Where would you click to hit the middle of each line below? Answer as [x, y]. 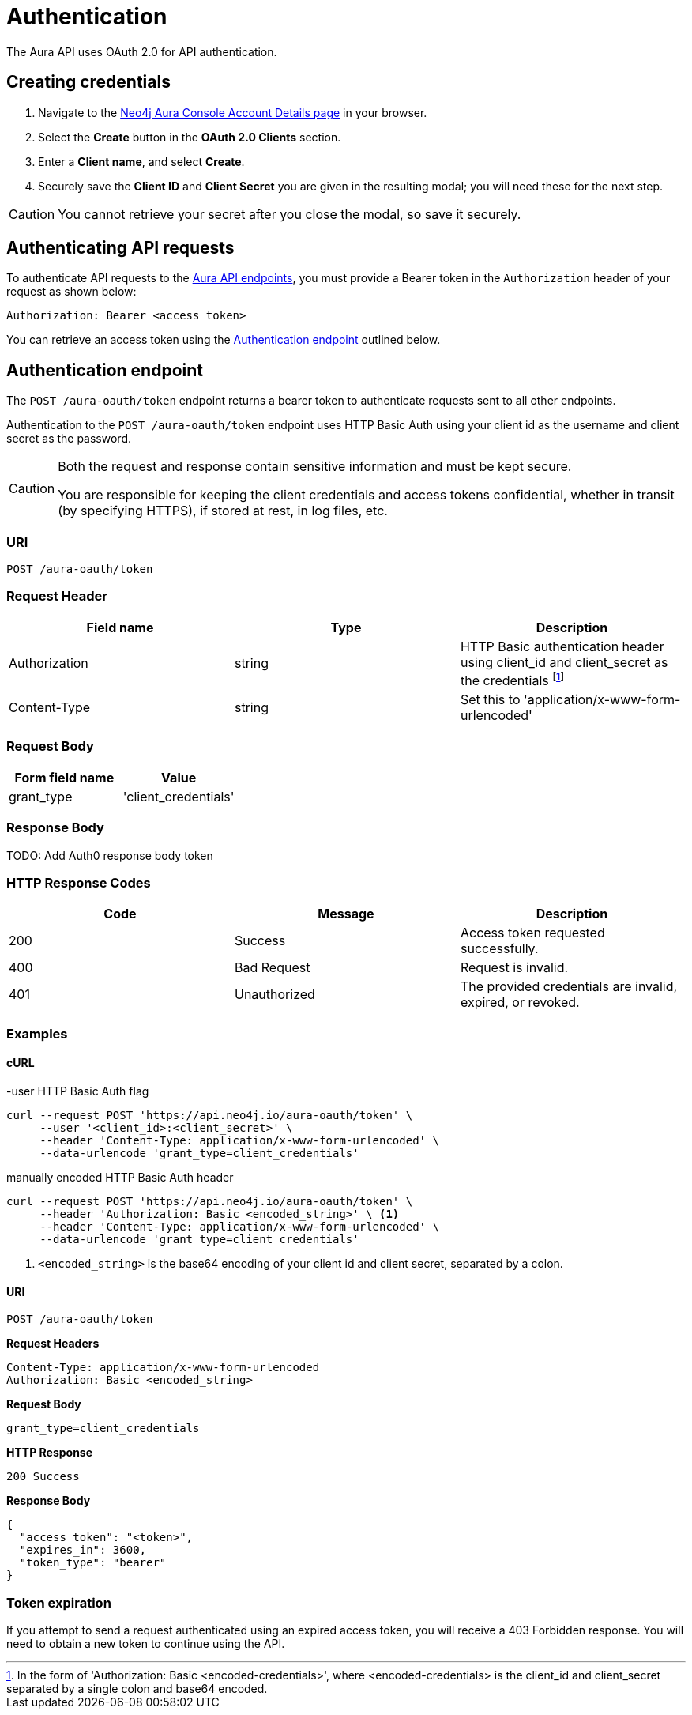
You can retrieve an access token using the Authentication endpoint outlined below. [224, 340]
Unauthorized [275, 995]
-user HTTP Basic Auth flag [78, 1091]
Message [346, 914]
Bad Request [272, 968]
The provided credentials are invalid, [569, 987]
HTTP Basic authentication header [562, 646]
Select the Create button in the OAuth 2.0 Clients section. [190, 137]
